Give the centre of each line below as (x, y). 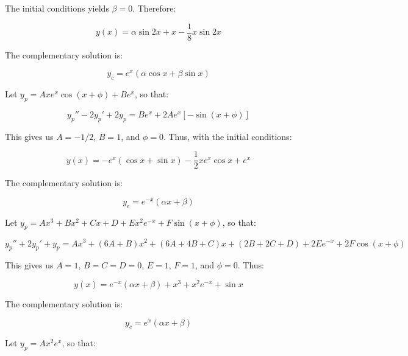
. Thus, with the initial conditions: (227, 136)
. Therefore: (154, 8)
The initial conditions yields (57, 8)
